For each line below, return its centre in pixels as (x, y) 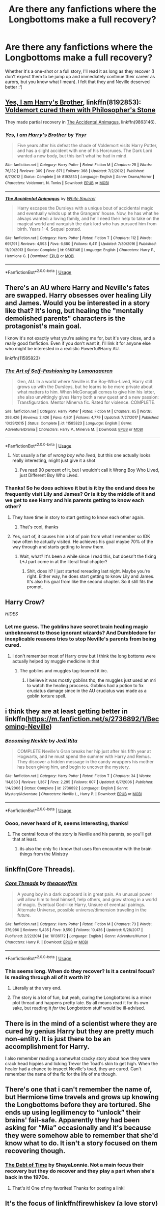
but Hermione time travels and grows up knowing (82, 1097)
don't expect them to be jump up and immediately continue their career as (80, 76)
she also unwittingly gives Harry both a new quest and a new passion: (88, 397)
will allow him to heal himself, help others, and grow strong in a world (87, 899)
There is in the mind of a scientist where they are (81, 1023)
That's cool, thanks (39, 527)
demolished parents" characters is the (65, 318)
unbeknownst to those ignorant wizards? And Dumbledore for (80, 633)
